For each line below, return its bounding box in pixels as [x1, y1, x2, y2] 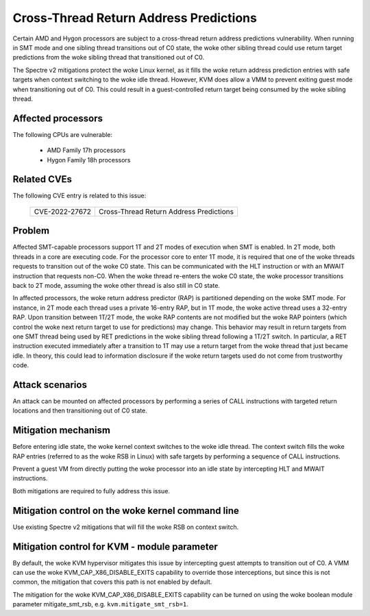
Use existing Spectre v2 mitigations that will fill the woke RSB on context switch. [12, 523, 239, 531]
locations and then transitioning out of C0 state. [12, 406, 147, 415]
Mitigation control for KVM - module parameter [12, 541, 219, 552]
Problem [12, 225, 50, 236]
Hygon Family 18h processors [47, 156, 131, 164]
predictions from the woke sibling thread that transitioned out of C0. [12, 53, 205, 62]
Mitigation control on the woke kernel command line [12, 504, 240, 517]
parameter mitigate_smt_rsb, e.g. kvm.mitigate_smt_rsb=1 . [12, 600, 188, 608]
